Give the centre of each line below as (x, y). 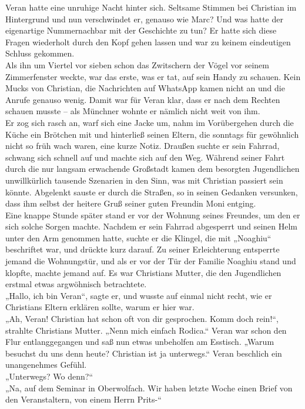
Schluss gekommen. (40, 53)
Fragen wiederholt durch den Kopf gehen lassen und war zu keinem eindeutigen (148, 41)
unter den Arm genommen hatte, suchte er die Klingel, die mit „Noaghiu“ (138, 237)
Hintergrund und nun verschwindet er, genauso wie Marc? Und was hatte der (144, 19)
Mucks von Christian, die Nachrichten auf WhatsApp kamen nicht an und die (145, 88)
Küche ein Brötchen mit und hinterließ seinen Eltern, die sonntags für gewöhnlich (152, 134)
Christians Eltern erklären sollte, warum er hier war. (100, 307)
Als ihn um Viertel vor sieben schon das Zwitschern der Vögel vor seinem (137, 64)
